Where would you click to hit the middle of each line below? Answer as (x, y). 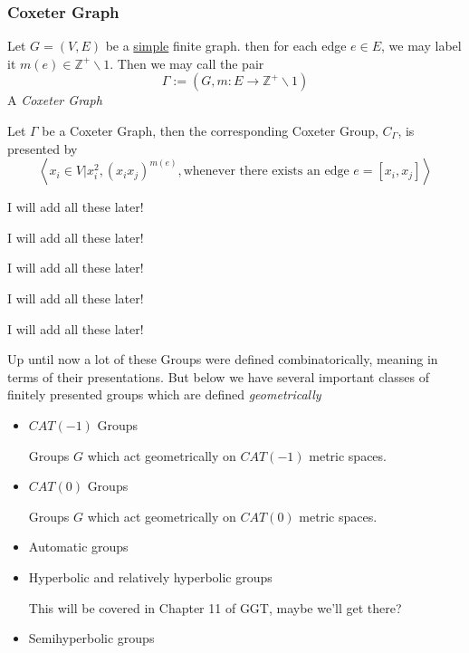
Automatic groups (78, 547)
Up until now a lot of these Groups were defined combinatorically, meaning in (223, 359)
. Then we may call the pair (187, 63)
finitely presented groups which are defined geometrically (164, 394)
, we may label (421, 46)
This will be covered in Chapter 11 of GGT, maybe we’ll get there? (215, 607)
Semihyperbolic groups (91, 638)
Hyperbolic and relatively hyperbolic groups (150, 576)
